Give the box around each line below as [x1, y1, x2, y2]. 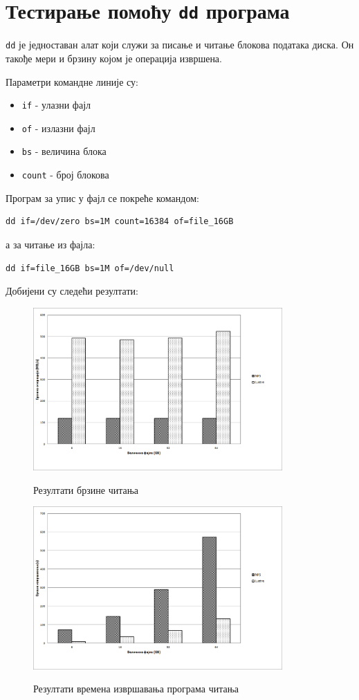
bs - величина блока [21, 144, 107, 158]
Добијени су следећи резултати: [6, 284, 138, 298]
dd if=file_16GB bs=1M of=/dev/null [6, 263, 174, 273]
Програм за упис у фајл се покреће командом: [6, 190, 199, 205]
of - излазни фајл [21, 120, 95, 135]
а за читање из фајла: [6, 237, 95, 251]
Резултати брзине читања [33, 482, 139, 497]
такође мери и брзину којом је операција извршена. [6, 50, 222, 65]
